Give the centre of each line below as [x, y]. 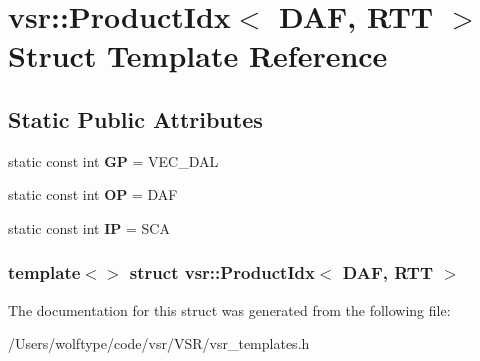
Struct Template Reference [198, 55]
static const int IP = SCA [89, 227]
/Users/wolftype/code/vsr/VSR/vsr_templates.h [159, 343]
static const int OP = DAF [93, 194]
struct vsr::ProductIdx [222, 272]
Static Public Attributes [135, 118]
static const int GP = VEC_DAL [113, 160]
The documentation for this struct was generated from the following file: [229, 309]
